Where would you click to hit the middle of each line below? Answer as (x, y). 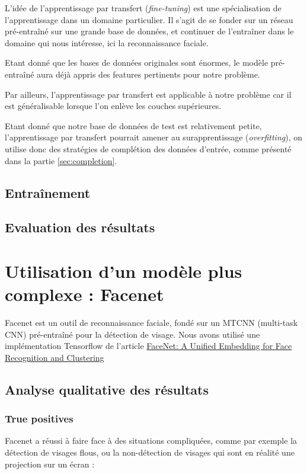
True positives (39, 419)
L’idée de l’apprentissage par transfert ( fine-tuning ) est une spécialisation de (143, 8)
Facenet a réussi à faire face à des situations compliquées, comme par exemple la (151, 441)
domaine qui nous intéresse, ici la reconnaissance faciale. (107, 42)
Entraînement (48, 192)
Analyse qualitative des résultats (107, 389)
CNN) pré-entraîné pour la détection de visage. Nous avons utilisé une (132, 334)
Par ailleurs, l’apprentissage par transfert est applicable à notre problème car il (148, 94)
